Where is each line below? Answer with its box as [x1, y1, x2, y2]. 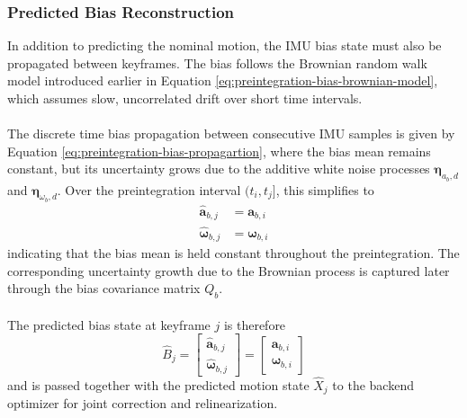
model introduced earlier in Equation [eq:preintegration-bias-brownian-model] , [7, 71, 438, 90]
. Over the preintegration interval [57, 180, 241, 199]
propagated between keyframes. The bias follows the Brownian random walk [7, 53, 427, 72]
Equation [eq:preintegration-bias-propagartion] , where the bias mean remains [7, 141, 431, 160]
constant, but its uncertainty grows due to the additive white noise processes [7, 159, 430, 178]
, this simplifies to [275, 180, 374, 199]
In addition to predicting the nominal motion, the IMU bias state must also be [7, 36, 442, 55]
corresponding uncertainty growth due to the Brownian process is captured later [7, 261, 450, 280]
